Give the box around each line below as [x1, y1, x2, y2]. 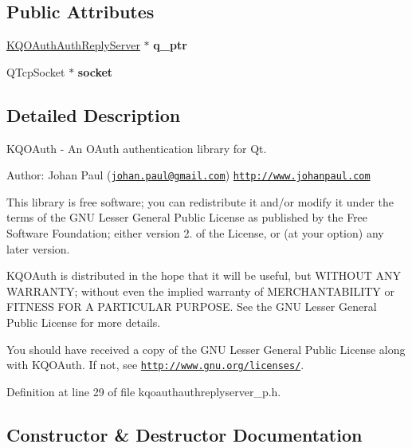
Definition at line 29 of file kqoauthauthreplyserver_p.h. [6, 383, 281, 399]
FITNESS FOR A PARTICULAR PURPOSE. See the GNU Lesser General [6, 298, 377, 315]
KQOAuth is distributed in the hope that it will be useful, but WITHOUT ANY [6, 267, 401, 284]
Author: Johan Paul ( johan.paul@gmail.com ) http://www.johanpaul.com [6, 167, 371, 183]
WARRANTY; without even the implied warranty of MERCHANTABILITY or [6, 282, 395, 299]
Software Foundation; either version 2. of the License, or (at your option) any [6, 225, 384, 242]
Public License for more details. [6, 314, 161, 330]
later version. [6, 240, 70, 257]
